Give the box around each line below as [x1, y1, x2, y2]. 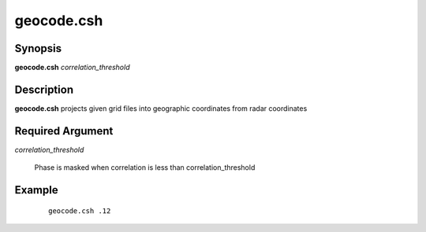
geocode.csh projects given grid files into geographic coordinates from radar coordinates [14, 103, 308, 113]
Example [14, 183, 58, 197]
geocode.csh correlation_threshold [14, 63, 130, 72]
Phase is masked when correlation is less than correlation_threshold [34, 163, 256, 172]
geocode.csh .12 [48, 206, 111, 215]
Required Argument [14, 124, 114, 138]
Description [14, 83, 74, 96]
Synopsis [14, 42, 62, 55]
